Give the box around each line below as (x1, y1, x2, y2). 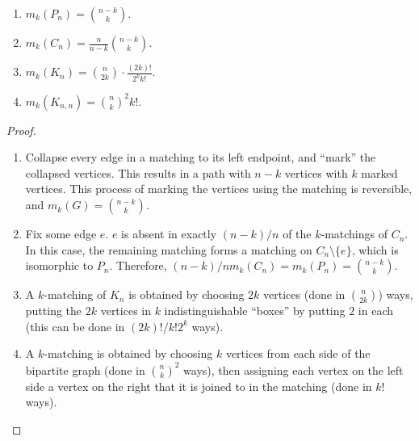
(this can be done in (25, 317, 125, 334)
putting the (25, 302, 82, 319)
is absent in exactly (121, 225, 217, 242)
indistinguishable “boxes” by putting (164, 302, 346, 319)
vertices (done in (263, 286, 346, 303)
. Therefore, (109, 257, 167, 274)
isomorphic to (25, 257, 94, 274)
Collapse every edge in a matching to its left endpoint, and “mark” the (25, 149, 376, 166)
